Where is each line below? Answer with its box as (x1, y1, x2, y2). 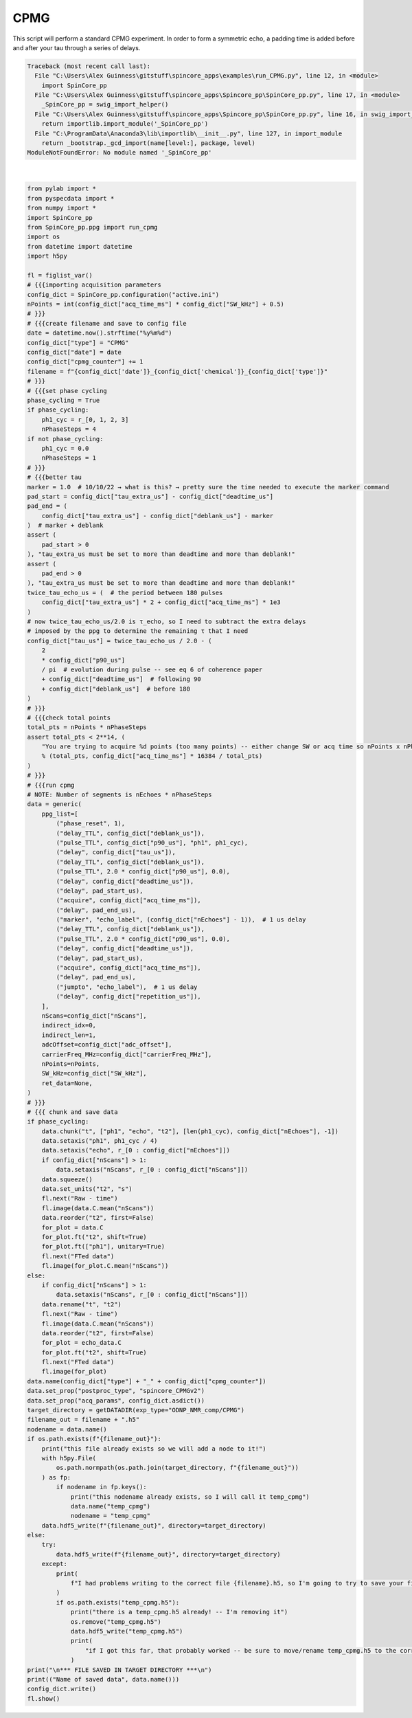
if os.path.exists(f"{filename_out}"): (27, 1435, 161, 1443)
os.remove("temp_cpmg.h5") (70, 1618, 161, 1625)
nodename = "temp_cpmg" (70, 1512, 151, 1520)
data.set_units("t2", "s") (41, 1185, 133, 1193)
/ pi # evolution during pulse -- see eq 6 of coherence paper (41, 665, 263, 673)
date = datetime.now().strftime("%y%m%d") (27, 329, 172, 337)
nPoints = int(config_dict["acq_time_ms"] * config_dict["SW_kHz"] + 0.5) (27, 300, 285, 309)
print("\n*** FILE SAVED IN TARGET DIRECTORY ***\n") (27, 1666, 212, 1673)
